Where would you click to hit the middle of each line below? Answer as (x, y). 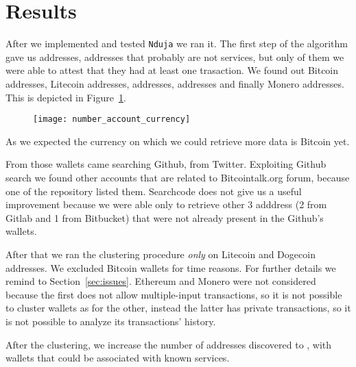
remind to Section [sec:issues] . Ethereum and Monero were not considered (161, 281)
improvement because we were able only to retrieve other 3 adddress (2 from (166, 204)
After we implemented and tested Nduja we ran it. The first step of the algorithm (177, 43)
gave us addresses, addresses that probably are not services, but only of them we (175, 56)
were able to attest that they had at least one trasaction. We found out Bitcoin (172, 70)
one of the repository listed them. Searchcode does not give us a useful (154, 191)
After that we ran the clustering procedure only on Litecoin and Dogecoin (161, 254)
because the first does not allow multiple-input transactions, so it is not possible (174, 294)
